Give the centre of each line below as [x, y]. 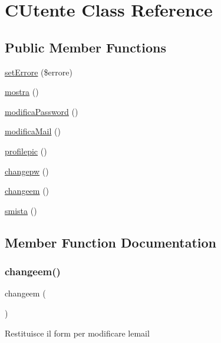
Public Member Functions [85, 47]
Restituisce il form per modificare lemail [77, 333]
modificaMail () [33, 131]
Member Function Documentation [111, 242]
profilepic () [26, 151]
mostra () [22, 92]
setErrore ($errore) [39, 72]
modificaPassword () [42, 111]
